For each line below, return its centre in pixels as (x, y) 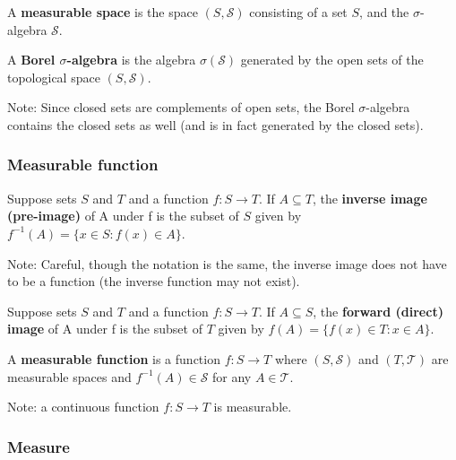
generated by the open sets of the (332, 60)
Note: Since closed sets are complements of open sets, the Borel (181, 107)
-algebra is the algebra (131, 60)
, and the (384, 12)
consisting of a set (298, 12)
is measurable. (253, 407)
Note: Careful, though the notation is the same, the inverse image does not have (227, 263)
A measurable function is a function (114, 358)
